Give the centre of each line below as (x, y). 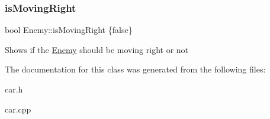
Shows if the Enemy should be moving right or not (97, 49)
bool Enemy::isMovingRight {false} (69, 30)
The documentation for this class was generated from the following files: (135, 69)
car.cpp (18, 109)
